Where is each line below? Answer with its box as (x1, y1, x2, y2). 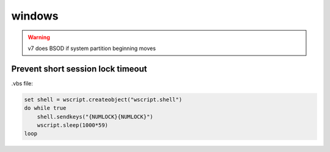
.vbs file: (11, 79, 34, 87)
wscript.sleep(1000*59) (37, 122, 108, 128)
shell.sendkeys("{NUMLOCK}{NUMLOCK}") (37, 113, 153, 120)
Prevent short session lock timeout (11, 63, 147, 74)
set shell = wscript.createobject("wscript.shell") (24, 96, 183, 103)
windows (11, 9, 59, 23)
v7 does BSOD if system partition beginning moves (28, 45, 156, 52)
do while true (24, 104, 67, 112)
